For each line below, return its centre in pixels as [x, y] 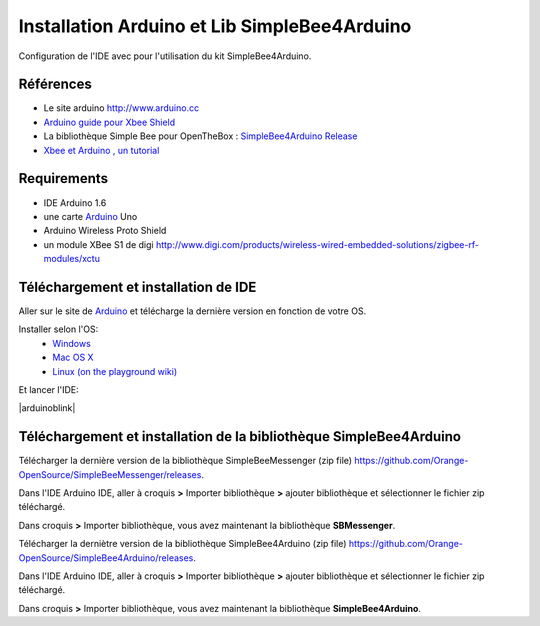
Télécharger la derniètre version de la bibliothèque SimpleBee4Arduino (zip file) [182, 544]
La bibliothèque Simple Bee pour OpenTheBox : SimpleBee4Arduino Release [200, 136]
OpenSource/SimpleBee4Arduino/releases [106, 557]
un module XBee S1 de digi [98, 244]
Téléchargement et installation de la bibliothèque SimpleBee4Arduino [240, 436]
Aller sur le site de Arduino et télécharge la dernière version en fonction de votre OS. [192, 311]
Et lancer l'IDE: [48, 389]
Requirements [63, 178]
